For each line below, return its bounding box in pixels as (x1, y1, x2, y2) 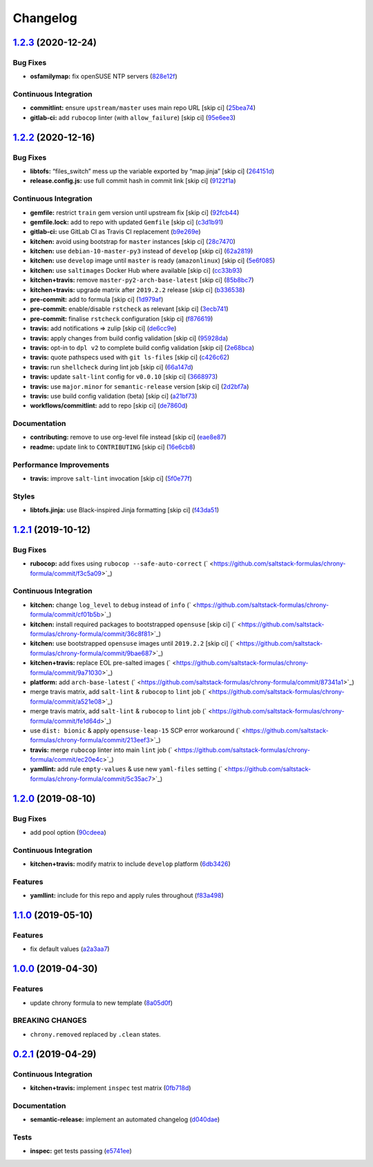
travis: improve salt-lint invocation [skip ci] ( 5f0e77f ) (30, 474, 193, 483)
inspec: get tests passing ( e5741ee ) (30, 1147, 133, 1155)
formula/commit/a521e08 (30, 697, 102, 706)
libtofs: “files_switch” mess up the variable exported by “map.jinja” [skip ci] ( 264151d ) (30, 167, 275, 175)
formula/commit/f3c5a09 (30, 569, 102, 577)
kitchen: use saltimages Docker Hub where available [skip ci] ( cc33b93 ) (30, 266, 242, 274)
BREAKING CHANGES (12, 1016, 87, 1025)
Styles (12, 491, 35, 501)
